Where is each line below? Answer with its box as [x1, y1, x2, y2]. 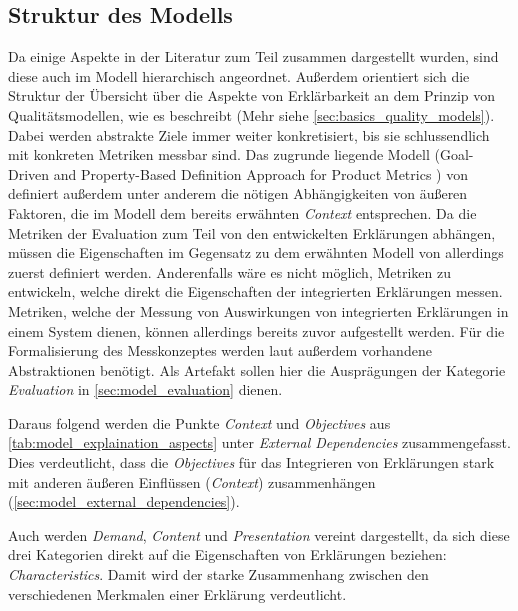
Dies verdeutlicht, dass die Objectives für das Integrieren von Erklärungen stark [8, 452, 495, 473]
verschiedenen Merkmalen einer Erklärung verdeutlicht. [8, 583, 347, 604]
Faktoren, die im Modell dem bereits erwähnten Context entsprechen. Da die [8, 202, 477, 223]
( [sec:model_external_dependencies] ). [8, 491, 240, 512]
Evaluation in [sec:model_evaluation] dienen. [8, 379, 283, 400]
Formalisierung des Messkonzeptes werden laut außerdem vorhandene [8, 340, 432, 361]
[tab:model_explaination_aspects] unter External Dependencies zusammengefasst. [8, 432, 511, 453]
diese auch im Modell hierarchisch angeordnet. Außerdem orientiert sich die [8, 65, 470, 86]
